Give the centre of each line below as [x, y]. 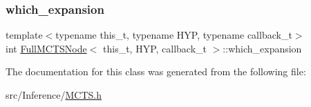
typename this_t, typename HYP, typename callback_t [174, 35]
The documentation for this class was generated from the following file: [156, 71]
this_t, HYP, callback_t [155, 48]
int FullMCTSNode [46, 48]
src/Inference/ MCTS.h [54, 95]
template [24, 35]
